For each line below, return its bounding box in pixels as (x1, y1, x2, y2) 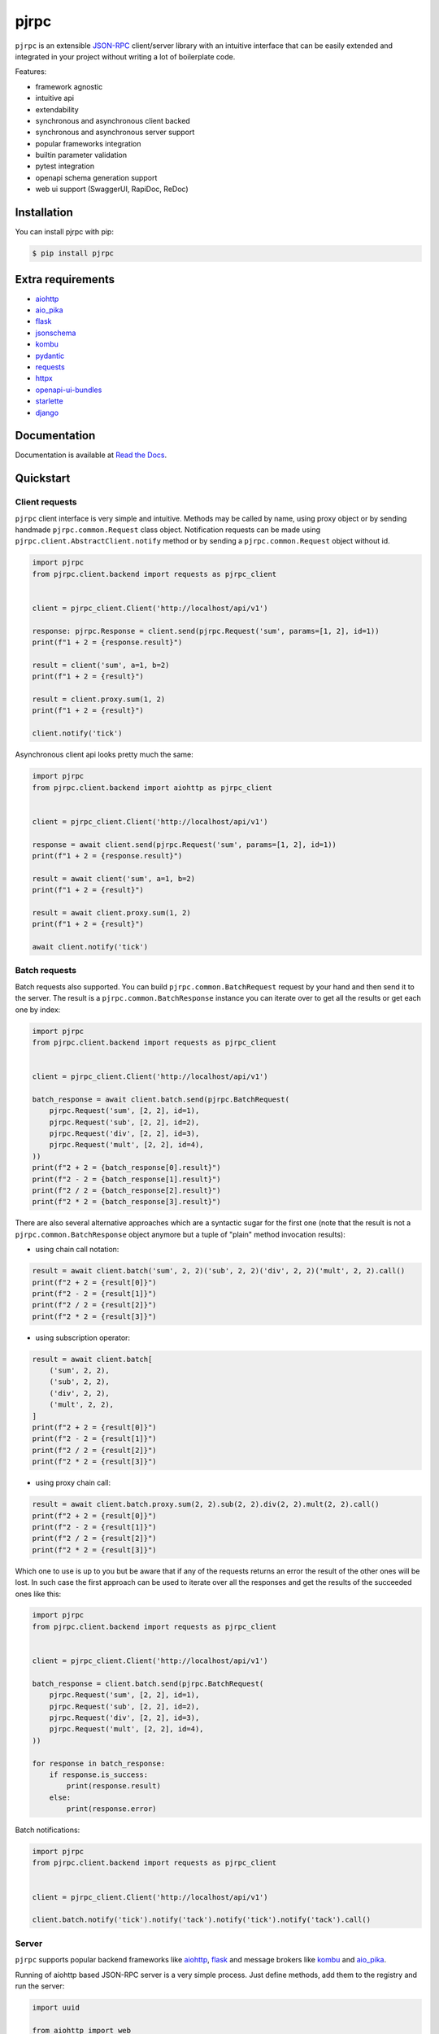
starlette (35, 396, 64, 406)
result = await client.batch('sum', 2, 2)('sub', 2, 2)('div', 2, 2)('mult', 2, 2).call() (32, 1266, 406, 1276)
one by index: (15, 1005, 61, 1015)
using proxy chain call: (35, 1477, 111, 1488)
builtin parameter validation (35, 151, 128, 160)
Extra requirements (15, 273, 115, 286)
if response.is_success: (49, 1770, 149, 1779)
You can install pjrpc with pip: (15, 227, 114, 237)
